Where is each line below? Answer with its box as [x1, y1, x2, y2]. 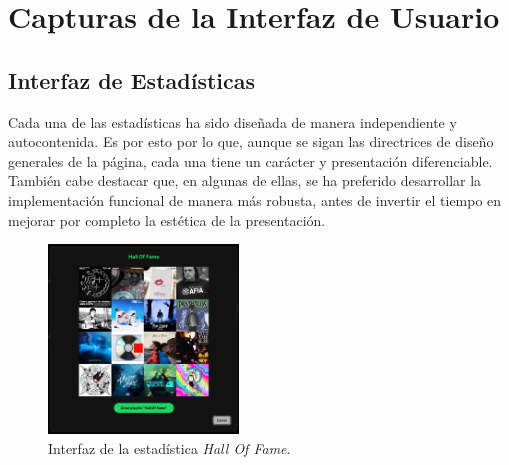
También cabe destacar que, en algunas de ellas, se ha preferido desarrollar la [8, 170, 482, 191]
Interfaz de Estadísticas [8, 64, 256, 95]
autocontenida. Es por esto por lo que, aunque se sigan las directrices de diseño [8, 131, 494, 152]
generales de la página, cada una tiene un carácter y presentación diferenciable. [8, 150, 493, 171]
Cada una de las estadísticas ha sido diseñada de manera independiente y [8, 111, 457, 132]
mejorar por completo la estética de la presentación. [8, 209, 326, 230]
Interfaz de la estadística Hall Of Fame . [48, 438, 291, 459]
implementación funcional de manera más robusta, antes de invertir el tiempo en [8, 189, 502, 210]
